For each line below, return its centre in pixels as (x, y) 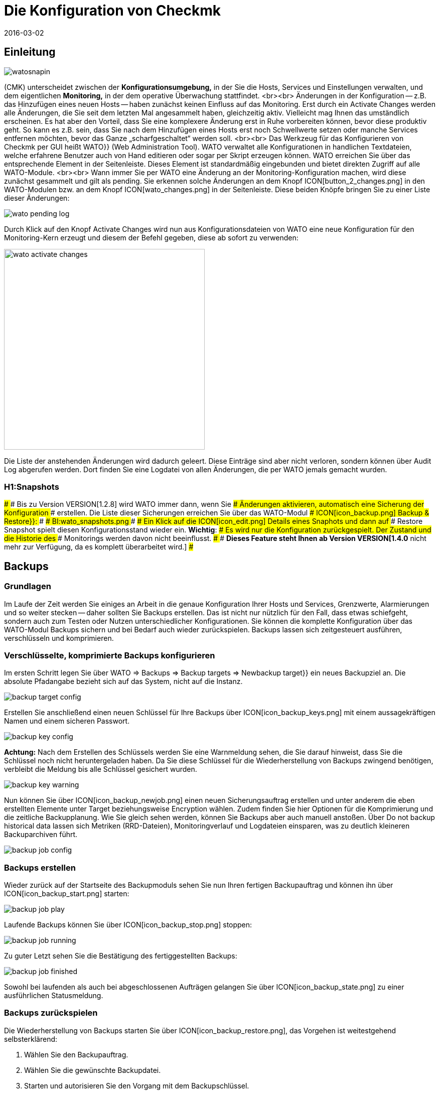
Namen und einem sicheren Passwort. (67, 721)
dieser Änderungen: (37, 198)
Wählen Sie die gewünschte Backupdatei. (93, 1070)
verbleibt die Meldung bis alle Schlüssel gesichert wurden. (101, 769)
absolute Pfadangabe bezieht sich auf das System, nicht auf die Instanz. (123, 681)
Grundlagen (28, 586)
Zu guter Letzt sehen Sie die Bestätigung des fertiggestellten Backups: (121, 956)
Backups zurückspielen (51, 1013)
